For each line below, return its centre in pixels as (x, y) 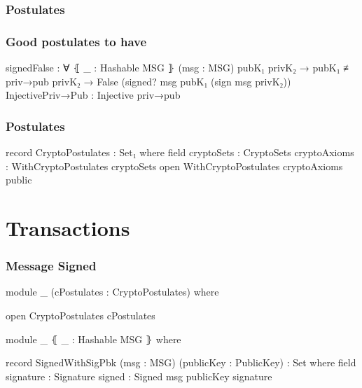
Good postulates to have (76, 41)
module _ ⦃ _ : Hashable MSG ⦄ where (93, 339)
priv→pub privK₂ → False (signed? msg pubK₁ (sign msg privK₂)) (148, 81)
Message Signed (51, 266)
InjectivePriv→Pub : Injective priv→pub (93, 95)
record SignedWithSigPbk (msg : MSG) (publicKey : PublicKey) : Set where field (181, 362)
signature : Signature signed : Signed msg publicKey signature (139, 376)
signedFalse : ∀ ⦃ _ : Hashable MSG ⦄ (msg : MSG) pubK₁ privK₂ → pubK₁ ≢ (180, 68)
